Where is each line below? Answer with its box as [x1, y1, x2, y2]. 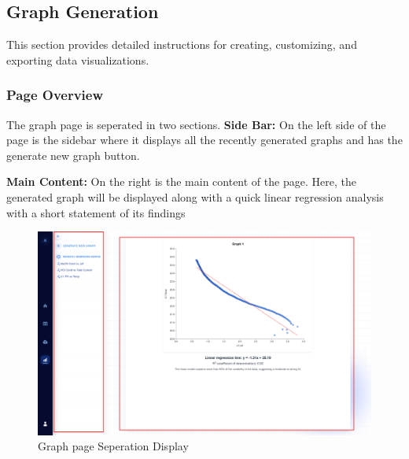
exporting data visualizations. [6, 51, 149, 68]
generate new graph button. [6, 146, 140, 163]
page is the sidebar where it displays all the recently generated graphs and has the [6, 131, 403, 148]
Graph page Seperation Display [38, 438, 189, 454]
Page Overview [6, 85, 104, 105]
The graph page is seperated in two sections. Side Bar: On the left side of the [6, 116, 386, 132]
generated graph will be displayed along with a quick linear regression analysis [6, 188, 384, 205]
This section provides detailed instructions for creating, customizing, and [6, 36, 357, 53]
